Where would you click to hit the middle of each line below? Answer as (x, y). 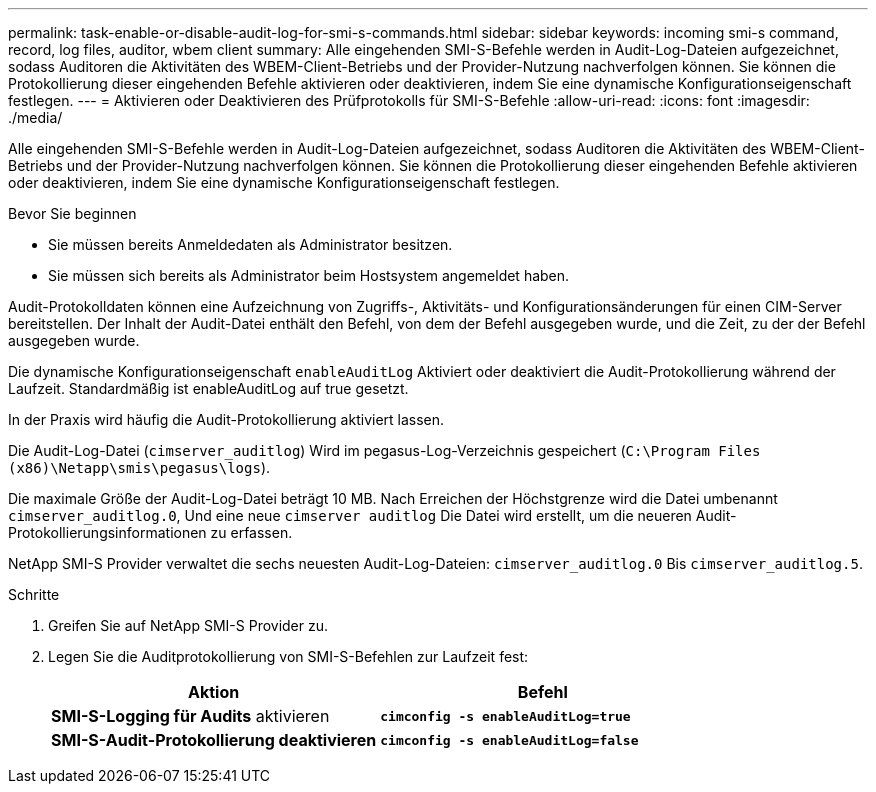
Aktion (214, 692)
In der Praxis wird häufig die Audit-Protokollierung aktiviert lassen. (226, 419)
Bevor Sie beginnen (72, 213)
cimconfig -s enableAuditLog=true (505, 716)
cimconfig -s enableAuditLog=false (509, 740)
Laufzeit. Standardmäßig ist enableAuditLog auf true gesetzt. (208, 388)
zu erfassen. (251, 532)
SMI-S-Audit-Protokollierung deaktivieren (214, 740)
